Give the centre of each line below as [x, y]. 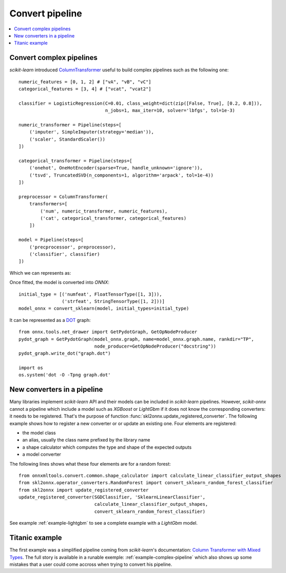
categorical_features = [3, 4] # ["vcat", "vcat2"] [85, 89]
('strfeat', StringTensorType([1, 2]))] [113, 301]
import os [31, 368]
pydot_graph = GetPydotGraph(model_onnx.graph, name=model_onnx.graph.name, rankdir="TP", [136, 339]
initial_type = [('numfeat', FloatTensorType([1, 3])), [90, 294]
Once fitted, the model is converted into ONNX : [60, 282]
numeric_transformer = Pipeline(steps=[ [70, 125]
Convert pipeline [46, 13]
